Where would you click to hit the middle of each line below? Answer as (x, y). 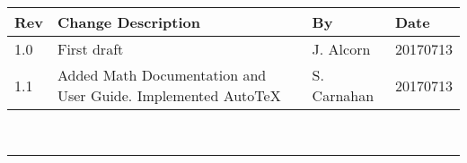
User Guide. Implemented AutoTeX (169, 95)
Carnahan (343, 95)
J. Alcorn (341, 49)
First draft (90, 49)
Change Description (128, 22)
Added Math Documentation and (162, 75)
